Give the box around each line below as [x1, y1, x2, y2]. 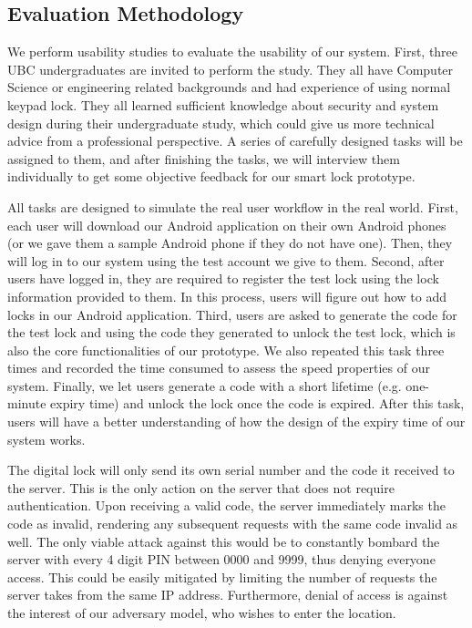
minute [7, 394, 46, 413]
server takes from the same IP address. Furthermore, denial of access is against [7, 585, 448, 604]
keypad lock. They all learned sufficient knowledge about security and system [7, 95, 439, 114]
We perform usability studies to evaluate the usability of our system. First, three [7, 42, 458, 61]
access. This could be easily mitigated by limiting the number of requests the [7, 567, 437, 586]
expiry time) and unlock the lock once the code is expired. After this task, [50, 394, 465, 413]
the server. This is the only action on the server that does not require [7, 478, 395, 497]
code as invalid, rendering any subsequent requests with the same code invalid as [7, 514, 458, 533]
